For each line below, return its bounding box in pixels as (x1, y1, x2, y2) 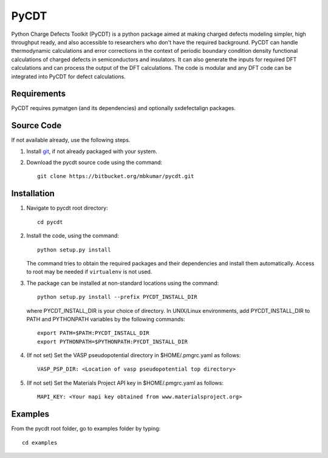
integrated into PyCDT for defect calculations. (11, 73, 126, 80)
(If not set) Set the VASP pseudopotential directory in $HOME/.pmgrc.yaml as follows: (26, 352, 241, 359)
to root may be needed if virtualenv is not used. (26, 268, 152, 276)
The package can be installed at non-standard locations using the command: (26, 279, 219, 287)
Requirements (11, 89, 66, 99)
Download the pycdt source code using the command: (26, 159, 163, 166)
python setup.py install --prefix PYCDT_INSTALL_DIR (37, 293, 197, 301)
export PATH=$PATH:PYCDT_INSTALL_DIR (37, 330, 150, 337)
